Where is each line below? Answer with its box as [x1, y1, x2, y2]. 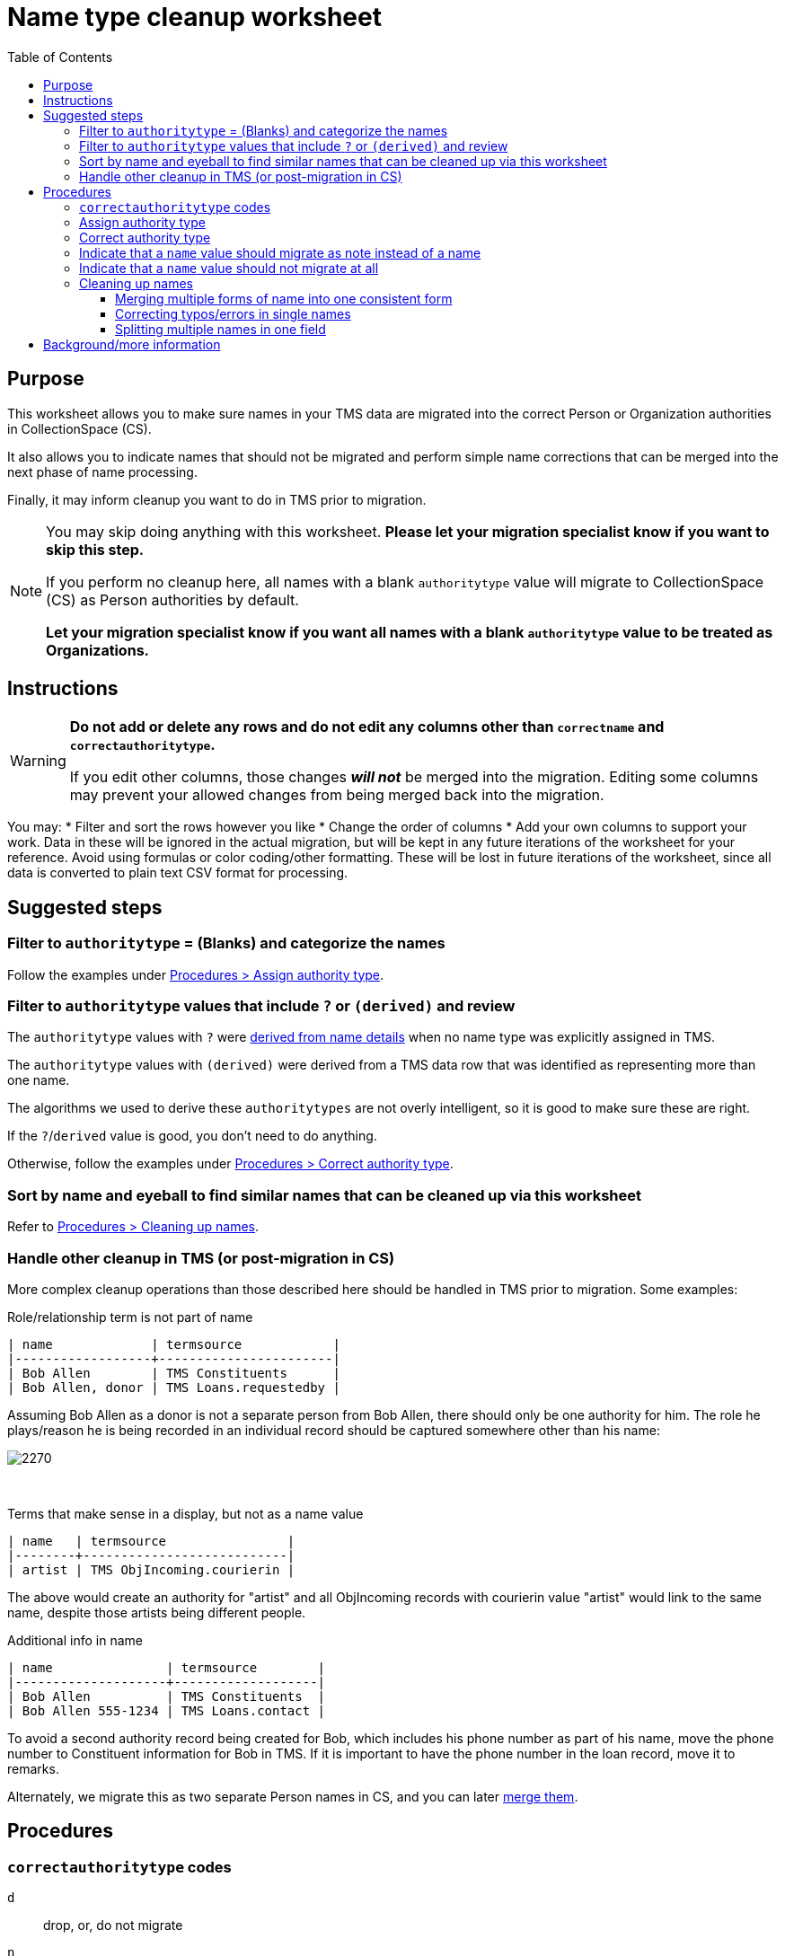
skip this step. [46, 540, 145, 559]
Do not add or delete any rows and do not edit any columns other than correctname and [69, 718, 665, 736]
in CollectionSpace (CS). [7, 420, 152, 436]
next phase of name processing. [7, 463, 198, 480]
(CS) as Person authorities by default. [46, 590, 299, 609]
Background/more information [43, 336, 221, 352]
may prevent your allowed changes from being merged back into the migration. [69, 786, 604, 805]
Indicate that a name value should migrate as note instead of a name [79, 244, 481, 260]
